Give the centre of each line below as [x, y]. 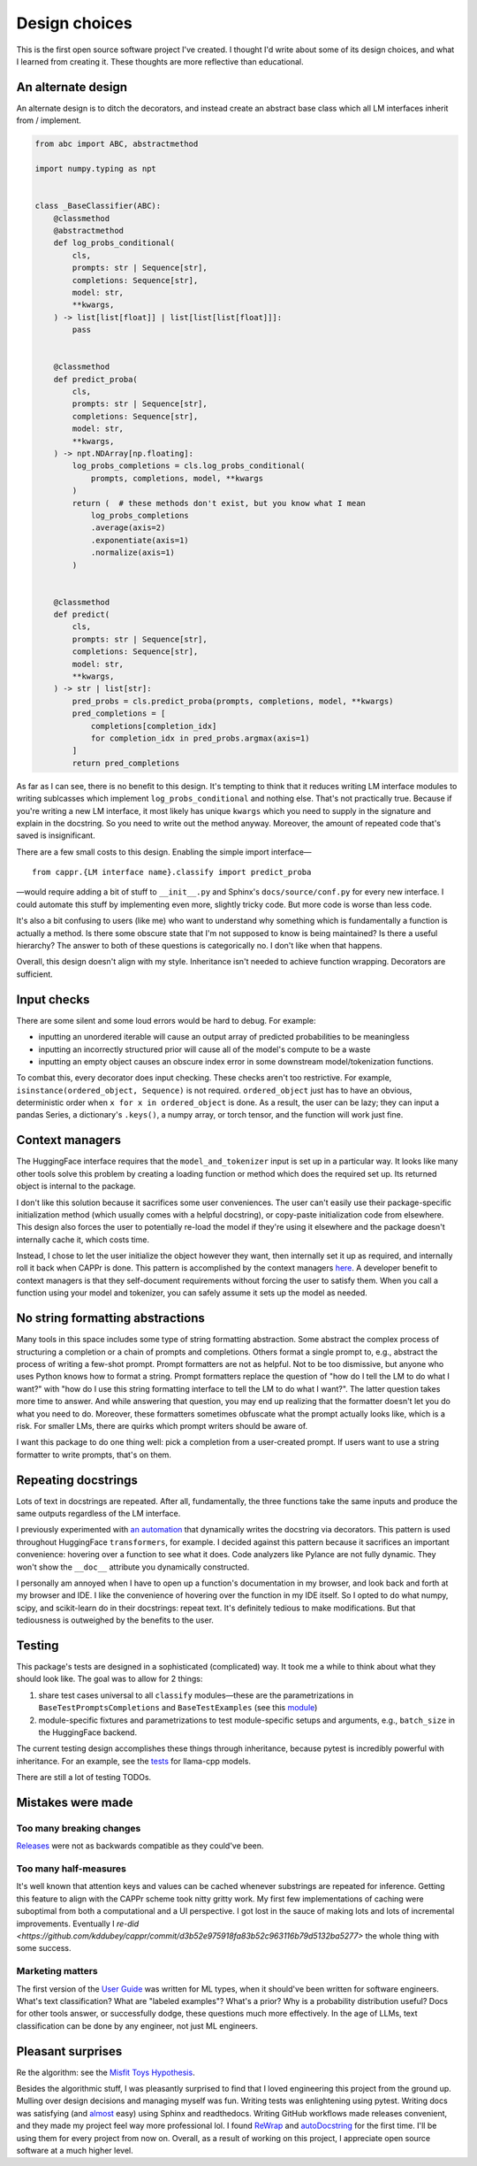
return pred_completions [126, 763]
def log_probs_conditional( [114, 243]
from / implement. [49, 120]
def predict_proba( [96, 379]
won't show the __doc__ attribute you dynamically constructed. [133, 1567]
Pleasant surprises [69, 2051]
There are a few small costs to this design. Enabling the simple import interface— [164, 852]
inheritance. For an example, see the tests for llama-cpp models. [134, 1761]
